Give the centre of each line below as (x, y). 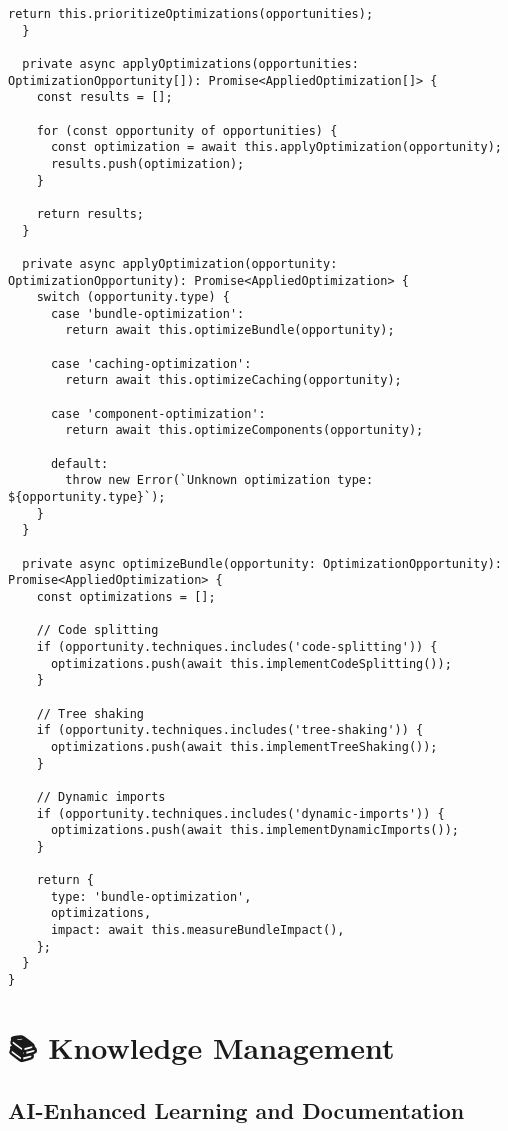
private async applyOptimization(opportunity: (180, 263)
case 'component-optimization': (158, 413)
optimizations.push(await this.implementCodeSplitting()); (251, 663)
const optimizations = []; (126, 596)
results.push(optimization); (147, 163)
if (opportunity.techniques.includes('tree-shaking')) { (230, 730)
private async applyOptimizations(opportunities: (190, 63)
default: (79, 463)
